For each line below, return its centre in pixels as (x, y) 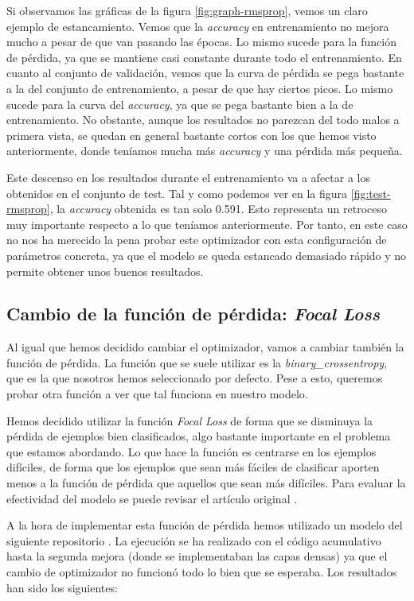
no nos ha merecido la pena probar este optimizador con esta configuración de (197, 240)
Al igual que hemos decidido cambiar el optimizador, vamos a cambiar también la (205, 347)
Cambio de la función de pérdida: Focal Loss (193, 314)
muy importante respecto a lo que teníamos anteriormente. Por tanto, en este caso (207, 224)
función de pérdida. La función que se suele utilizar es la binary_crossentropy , (197, 362)
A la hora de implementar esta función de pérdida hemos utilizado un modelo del (205, 525)
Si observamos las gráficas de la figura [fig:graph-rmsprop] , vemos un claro (187, 10)
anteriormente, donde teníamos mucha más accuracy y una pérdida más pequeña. (205, 151)
